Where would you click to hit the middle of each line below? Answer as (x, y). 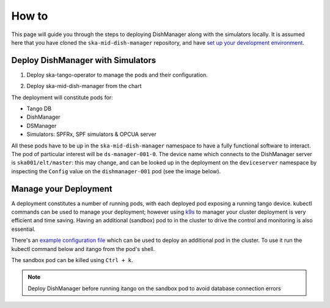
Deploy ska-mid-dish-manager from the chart (84, 86)
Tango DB (39, 109)
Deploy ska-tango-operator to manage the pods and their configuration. (117, 75)
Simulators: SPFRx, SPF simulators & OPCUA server (92, 134)
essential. (24, 229)
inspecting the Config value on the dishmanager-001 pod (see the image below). (116, 171)
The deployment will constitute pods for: (62, 97)
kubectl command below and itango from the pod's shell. (83, 249)
